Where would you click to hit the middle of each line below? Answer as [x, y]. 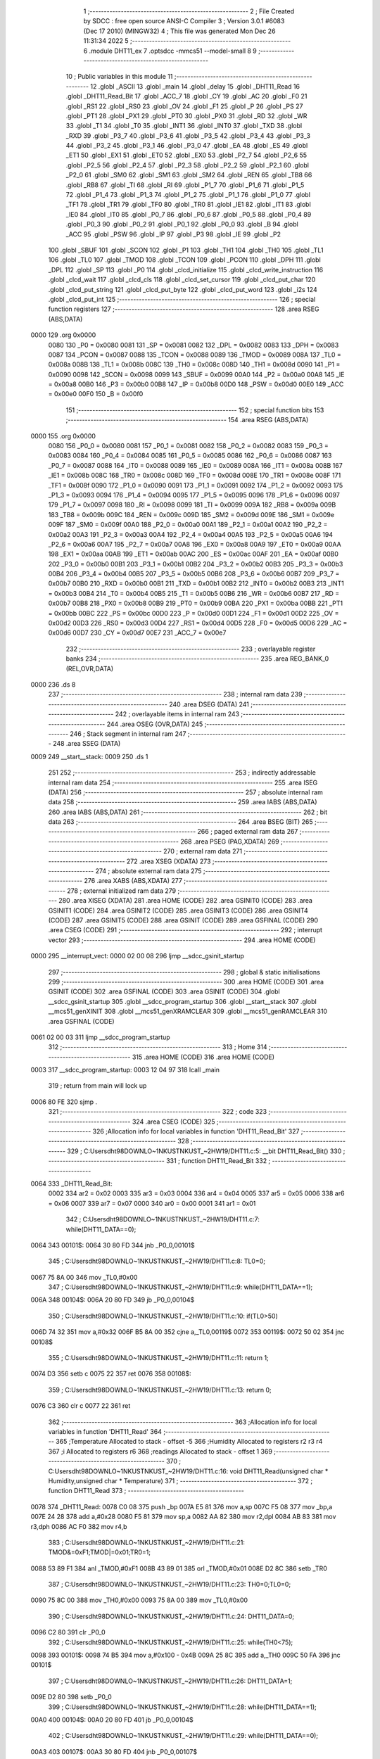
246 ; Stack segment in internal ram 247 [128, 734]
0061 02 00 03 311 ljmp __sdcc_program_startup [100, 1037]
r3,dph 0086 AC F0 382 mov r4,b [79, 1526]
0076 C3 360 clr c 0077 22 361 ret [81, 1406]
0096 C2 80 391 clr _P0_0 [68, 1632]
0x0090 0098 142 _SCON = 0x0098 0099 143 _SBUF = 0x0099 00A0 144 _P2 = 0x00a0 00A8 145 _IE [196, 374]
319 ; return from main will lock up [97, 1086]
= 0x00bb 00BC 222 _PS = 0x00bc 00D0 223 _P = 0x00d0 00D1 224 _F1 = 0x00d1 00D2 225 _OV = [194, 613]
